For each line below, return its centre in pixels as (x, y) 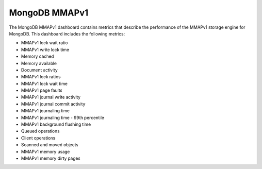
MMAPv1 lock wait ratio (44, 43)
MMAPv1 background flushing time (56, 124)
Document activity (39, 70)
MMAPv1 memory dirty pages (51, 158)
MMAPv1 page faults (42, 90)
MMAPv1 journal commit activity (53, 104)
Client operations (38, 138)
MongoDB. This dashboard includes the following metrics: (67, 34)
